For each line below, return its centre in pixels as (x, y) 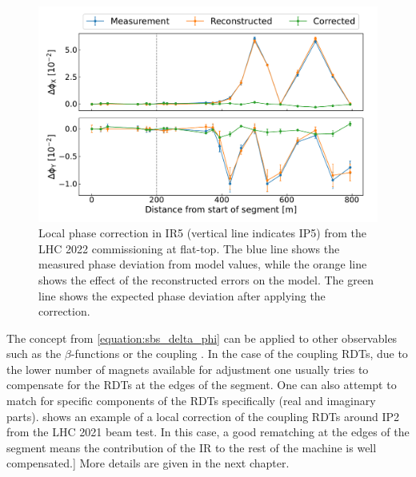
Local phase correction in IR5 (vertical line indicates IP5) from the (202, 233)
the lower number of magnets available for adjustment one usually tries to (188, 369)
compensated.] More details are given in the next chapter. (148, 463)
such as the (34, 354)
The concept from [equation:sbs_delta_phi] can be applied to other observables (202, 338)
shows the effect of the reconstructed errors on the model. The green (206, 279)
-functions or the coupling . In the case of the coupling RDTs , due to (239, 354)
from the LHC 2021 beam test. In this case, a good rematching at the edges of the (208, 432)
